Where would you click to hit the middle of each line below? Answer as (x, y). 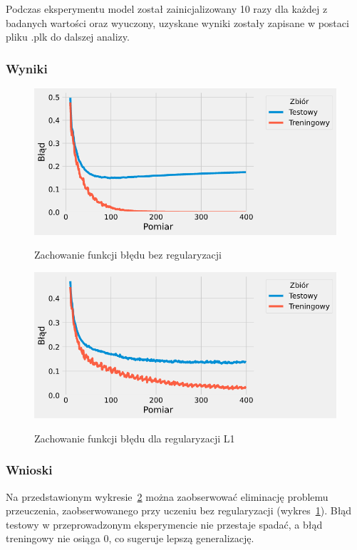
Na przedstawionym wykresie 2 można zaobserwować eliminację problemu (167, 496)
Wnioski (29, 470)
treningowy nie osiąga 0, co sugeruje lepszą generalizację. (130, 538)
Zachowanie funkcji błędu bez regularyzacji (128, 255)
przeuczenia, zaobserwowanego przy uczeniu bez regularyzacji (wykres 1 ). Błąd (179, 510)
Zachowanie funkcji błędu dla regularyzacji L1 (135, 438)
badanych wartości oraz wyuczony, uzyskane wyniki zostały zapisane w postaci (177, 22)
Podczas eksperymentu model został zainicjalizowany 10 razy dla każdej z (167, 9)
